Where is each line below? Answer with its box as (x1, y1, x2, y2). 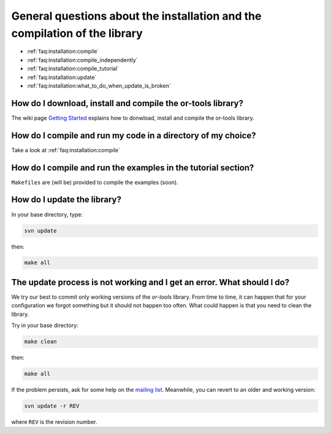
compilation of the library (11, 26, 143, 40)
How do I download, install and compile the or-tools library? (11, 98, 244, 109)
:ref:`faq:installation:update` (26, 74, 97, 81)
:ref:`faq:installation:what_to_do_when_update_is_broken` (26, 82, 171, 89)
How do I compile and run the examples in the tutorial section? (11, 163, 254, 173)
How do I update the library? (11, 194, 122, 205)
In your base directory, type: (11, 210, 83, 218)
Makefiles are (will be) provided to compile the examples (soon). (11, 178, 178, 186)
